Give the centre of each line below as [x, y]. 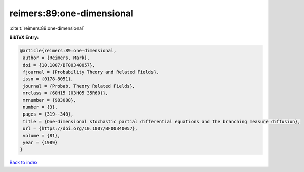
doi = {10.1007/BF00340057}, [59, 65]
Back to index [24, 163]
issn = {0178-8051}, [48, 79]
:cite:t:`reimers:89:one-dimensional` [47, 28]
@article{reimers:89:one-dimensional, [68, 51]
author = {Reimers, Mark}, [56, 58]
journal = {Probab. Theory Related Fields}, [79, 86]
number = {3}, [40, 107]
